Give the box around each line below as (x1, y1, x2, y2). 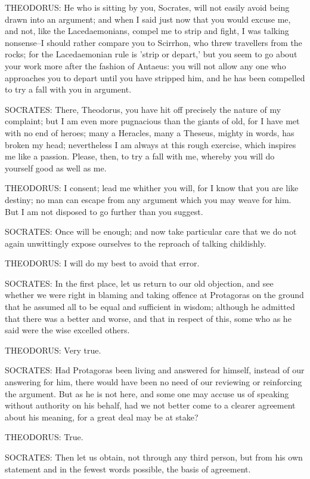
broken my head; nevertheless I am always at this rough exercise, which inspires (5, 138, 296, 151)
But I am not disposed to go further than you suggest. (5, 205, 203, 217)
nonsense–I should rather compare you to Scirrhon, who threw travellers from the (5, 36, 302, 48)
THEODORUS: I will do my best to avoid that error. (5, 257, 200, 269)
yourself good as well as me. (5, 161, 107, 174)
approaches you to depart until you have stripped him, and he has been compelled (5, 71, 305, 84)
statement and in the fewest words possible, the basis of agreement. (5, 462, 251, 475)
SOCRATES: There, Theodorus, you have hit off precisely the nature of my (5, 103, 281, 115)
